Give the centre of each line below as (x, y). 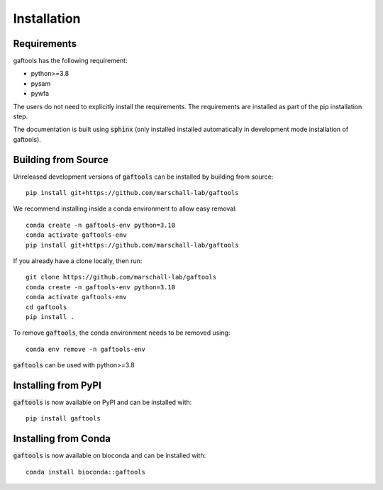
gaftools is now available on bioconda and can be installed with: (110, 456)
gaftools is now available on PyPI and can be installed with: (102, 402)
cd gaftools (46, 307)
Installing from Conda (62, 439)
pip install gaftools (63, 419)
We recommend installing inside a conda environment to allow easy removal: (125, 208)
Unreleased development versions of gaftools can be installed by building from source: (143, 177)
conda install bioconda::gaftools (85, 472)
